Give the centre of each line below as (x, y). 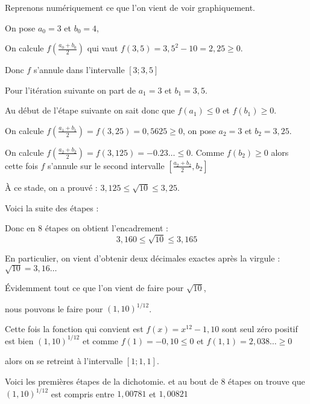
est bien (19, 340)
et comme (100, 340)
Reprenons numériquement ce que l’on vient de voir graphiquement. (130, 7)
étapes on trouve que (267, 381)
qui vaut (103, 48)
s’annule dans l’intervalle (79, 70)
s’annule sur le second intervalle (106, 165)
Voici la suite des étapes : (52, 207)
